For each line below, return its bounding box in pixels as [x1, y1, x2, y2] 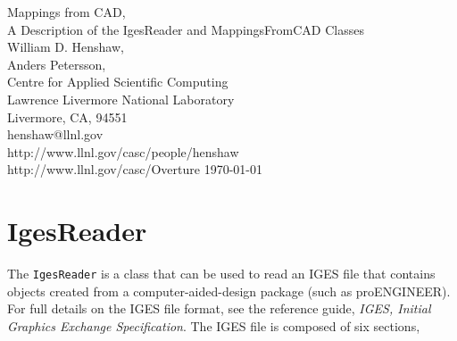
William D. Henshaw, [7, 37, 124, 56]
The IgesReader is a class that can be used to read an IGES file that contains [7, 264, 436, 283]
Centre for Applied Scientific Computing [7, 72, 228, 91]
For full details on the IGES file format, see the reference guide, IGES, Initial [7, 299, 431, 318]
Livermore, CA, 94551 [7, 107, 128, 126]
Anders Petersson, [7, 54, 106, 73]
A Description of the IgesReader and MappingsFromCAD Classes [7, 20, 364, 38]
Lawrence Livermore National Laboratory [7, 89, 235, 108]
